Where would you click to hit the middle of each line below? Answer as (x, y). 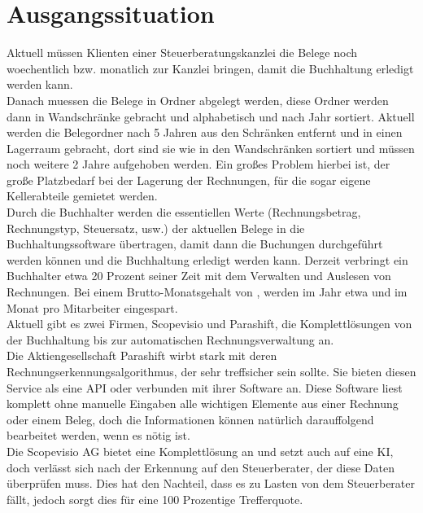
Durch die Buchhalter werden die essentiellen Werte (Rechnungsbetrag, (184, 212)
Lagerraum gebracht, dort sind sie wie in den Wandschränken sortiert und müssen (211, 148)
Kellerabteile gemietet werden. (82, 196)
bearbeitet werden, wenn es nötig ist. (98, 435)
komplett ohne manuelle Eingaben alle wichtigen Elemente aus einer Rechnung (203, 403)
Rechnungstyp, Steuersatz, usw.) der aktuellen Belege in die (156, 228)
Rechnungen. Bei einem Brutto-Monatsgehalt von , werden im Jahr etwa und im (207, 292)
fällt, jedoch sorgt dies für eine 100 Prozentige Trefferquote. (155, 499)
